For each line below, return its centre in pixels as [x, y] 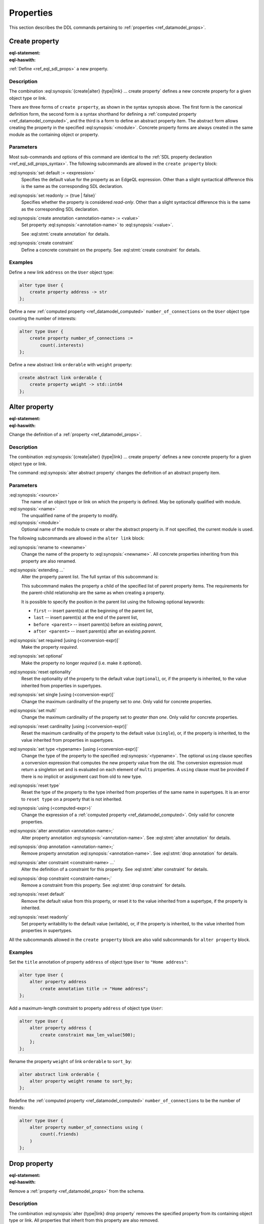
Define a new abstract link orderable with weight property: [71, 364]
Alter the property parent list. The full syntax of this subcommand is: [90, 577]
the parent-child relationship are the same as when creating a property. [93, 593]
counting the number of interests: [43, 318]
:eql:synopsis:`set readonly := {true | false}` [53, 195]
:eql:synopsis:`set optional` [36, 656]
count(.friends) [59, 1134]
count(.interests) [62, 345]
